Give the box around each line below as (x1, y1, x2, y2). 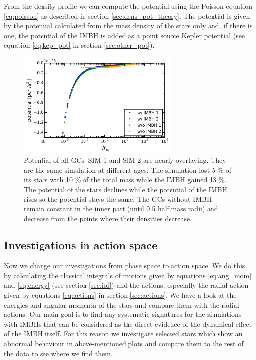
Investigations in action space (4, 237, 158, 253)
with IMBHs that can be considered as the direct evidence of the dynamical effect (4, 318, 252, 329)
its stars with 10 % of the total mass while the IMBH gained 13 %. (24, 174, 227, 185)
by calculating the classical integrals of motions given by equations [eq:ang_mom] (4, 270, 252, 280)
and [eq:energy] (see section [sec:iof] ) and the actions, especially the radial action (4, 280, 249, 290)
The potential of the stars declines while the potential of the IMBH (24, 184, 227, 194)
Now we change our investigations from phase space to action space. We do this (4, 260, 245, 271)
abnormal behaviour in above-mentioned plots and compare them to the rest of (4, 338, 244, 349)
